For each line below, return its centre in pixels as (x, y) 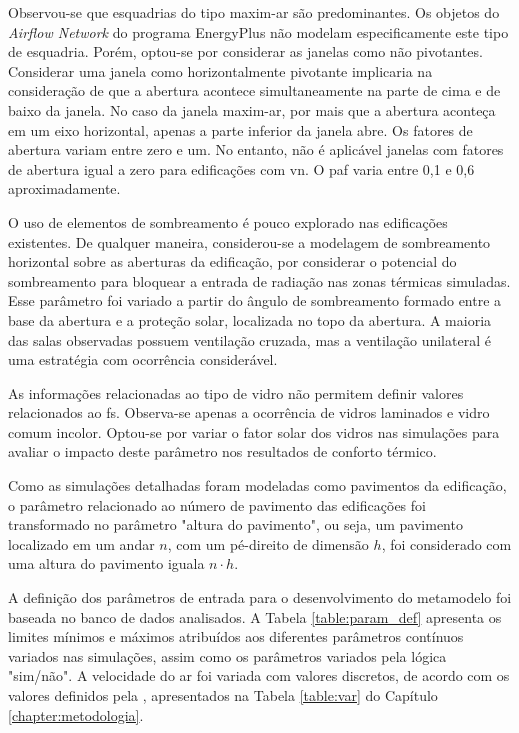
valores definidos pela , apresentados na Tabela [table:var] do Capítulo (223, 695)
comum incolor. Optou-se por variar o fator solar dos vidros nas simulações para (254, 431)
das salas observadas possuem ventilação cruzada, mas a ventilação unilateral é (249, 339)
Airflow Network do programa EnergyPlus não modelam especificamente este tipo (258, 31)
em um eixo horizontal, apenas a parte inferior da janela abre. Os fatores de (240, 129)
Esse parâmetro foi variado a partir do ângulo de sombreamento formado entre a (255, 300)
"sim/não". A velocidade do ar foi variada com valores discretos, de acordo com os (259, 675)
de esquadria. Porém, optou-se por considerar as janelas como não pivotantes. (245, 51)
